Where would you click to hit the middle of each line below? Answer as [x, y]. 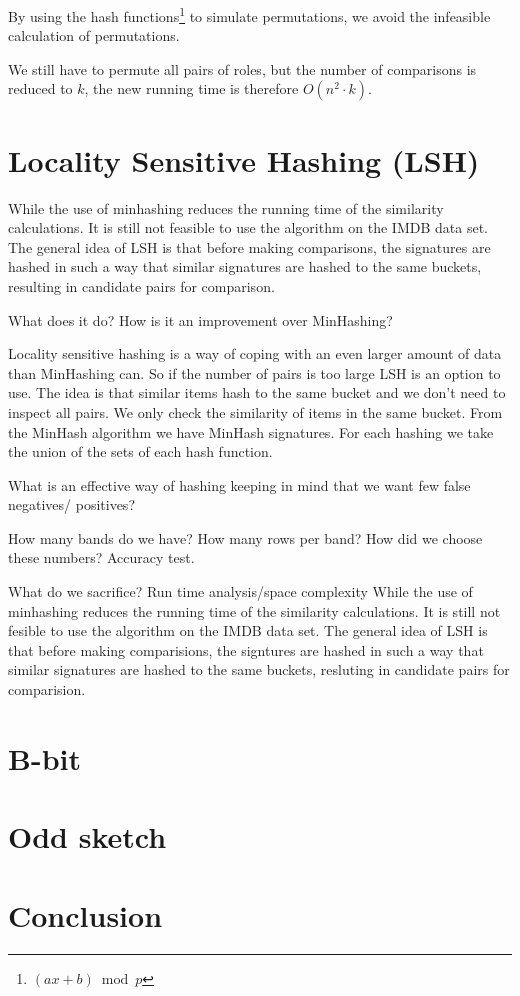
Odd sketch [87, 836]
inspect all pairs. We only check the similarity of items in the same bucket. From [255, 411]
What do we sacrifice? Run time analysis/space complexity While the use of [240, 591]
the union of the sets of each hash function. [140, 451]
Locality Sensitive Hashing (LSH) [244, 159]
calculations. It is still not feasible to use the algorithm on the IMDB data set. [248, 227]
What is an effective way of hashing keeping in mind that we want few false [239, 484]
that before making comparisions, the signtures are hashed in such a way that [246, 649]
